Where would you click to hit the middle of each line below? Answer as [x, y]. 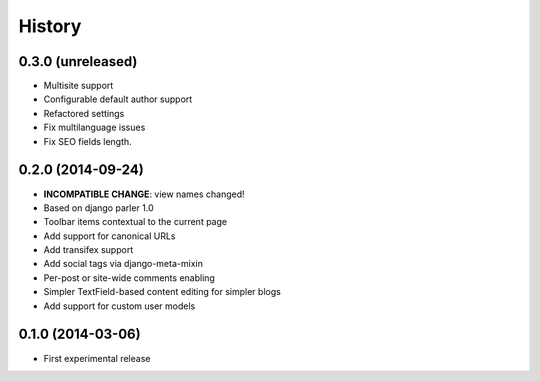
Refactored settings [84, 113]
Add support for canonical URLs [109, 236]
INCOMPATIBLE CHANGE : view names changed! [144, 194]
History [50, 26]
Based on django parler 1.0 [98, 207]
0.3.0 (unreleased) [78, 61]
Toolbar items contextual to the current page [135, 222]
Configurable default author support [118, 99]
